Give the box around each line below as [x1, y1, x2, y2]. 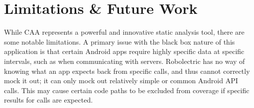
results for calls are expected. [4, 95, 93, 105]
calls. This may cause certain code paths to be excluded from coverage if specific [4, 85, 250, 95]
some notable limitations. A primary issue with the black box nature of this [4, 36, 235, 47]
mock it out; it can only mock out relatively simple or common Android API [4, 75, 238, 86]
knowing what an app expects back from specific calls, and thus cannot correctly [4, 65, 250, 76]
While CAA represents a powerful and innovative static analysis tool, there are [4, 27, 245, 37]
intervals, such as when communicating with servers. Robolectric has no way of [4, 55, 245, 66]
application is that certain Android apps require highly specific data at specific [4, 46, 245, 56]
